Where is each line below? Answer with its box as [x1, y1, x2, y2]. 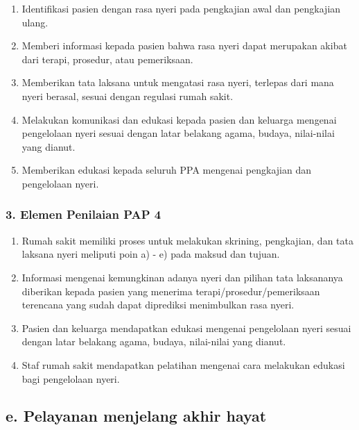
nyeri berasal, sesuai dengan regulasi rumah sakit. [21, 88, 234, 103]
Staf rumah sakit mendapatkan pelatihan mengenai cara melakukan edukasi [21, 357, 345, 372]
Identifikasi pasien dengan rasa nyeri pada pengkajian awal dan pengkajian [21, 1, 341, 15]
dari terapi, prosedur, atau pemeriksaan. [21, 51, 193, 66]
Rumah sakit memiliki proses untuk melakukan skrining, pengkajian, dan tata [21, 233, 353, 247]
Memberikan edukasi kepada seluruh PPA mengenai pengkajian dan [21, 163, 311, 177]
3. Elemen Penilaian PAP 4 [6, 206, 161, 223]
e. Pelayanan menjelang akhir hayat [6, 405, 267, 427]
